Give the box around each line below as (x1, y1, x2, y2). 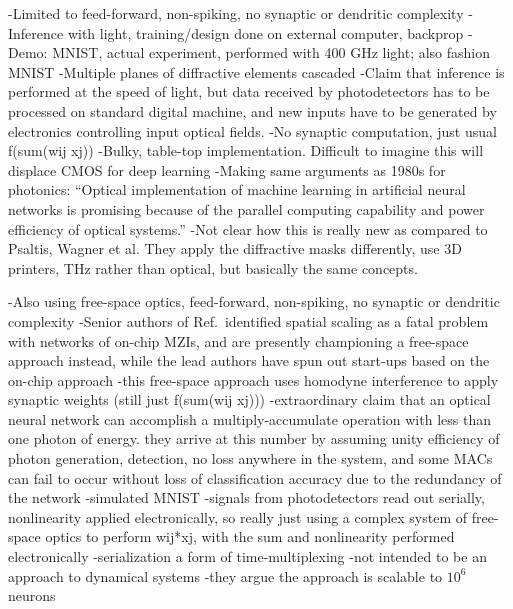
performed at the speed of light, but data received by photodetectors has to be (8, 81, 490, 102)
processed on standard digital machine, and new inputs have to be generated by (8, 100, 497, 121)
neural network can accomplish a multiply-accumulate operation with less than (8, 408, 491, 429)
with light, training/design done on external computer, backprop (67, 22, 464, 43)
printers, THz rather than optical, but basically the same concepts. (8, 257, 418, 278)
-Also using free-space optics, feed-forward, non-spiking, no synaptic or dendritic (8, 291, 500, 312)
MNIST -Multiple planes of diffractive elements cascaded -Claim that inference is (8, 61, 505, 82)
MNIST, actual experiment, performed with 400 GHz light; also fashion (52, 42, 491, 63)
